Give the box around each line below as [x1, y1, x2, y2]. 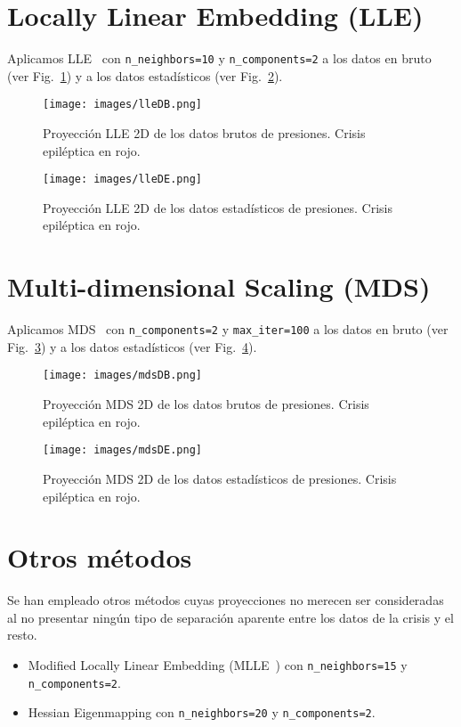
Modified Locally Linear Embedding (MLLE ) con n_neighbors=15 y [28, 656, 408, 674]
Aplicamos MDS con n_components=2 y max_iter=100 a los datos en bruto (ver [7, 320, 449, 339]
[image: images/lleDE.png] [43, 173, 202, 186]
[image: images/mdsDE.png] [43, 444, 202, 457]
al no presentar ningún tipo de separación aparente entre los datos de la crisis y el [7, 608, 454, 626]
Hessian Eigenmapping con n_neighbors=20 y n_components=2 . [28, 703, 376, 722]
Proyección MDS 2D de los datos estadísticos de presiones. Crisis [43, 469, 397, 487]
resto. [7, 625, 37, 644]
